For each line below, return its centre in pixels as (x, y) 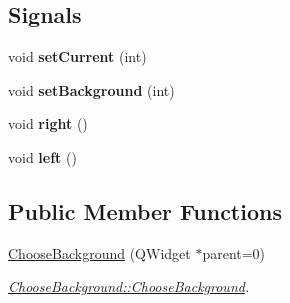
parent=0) (234, 252)
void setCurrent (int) (77, 56)
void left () (42, 156)
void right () (48, 123)
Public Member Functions (145, 210)
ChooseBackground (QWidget (99, 252)
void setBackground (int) (91, 89)
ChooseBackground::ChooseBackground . (129, 286)
